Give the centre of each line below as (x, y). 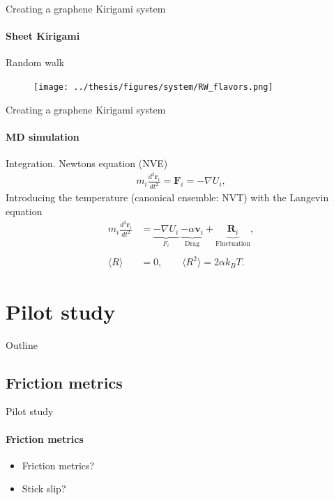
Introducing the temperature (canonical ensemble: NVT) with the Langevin (167, 197)
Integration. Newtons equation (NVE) (87, 163)
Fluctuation (233, 243)
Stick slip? (44, 489)
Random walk (35, 62)
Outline (22, 344)
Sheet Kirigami (43, 36)
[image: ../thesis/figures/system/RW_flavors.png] (153, 87)
